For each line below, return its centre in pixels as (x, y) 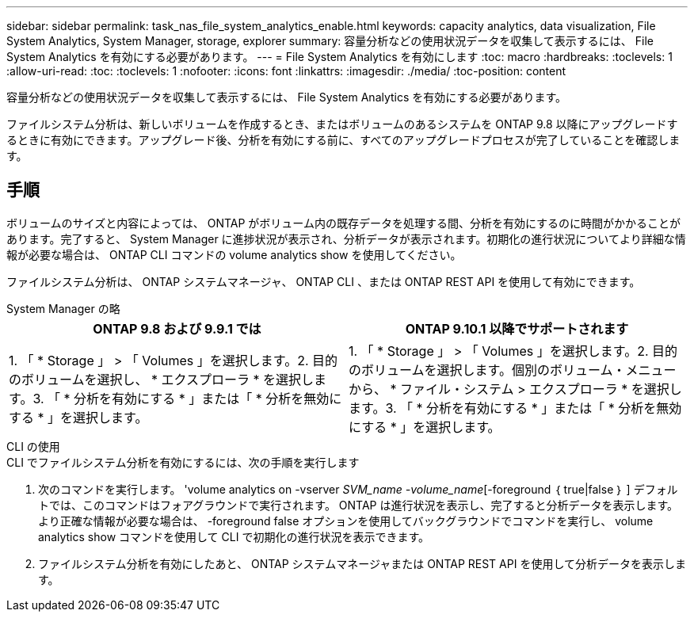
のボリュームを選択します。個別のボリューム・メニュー (513, 370)
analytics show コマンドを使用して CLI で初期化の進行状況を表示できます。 (234, 536)
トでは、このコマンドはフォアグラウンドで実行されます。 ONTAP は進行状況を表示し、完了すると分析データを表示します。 (358, 505)
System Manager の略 (63, 308)
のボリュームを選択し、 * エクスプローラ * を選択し (162, 379)
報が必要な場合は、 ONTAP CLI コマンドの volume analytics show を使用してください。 (234, 254)
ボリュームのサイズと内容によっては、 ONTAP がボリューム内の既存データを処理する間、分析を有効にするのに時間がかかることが (344, 223)
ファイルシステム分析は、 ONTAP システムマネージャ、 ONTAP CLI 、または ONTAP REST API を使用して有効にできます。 (324, 281)
